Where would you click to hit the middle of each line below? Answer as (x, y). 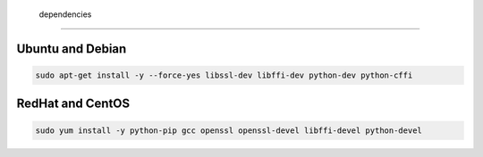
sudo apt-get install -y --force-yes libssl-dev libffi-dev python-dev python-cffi (224, 75)
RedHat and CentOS (73, 104)
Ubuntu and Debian (72, 49)
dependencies (65, 14)
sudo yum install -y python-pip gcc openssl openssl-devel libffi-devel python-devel (229, 130)
